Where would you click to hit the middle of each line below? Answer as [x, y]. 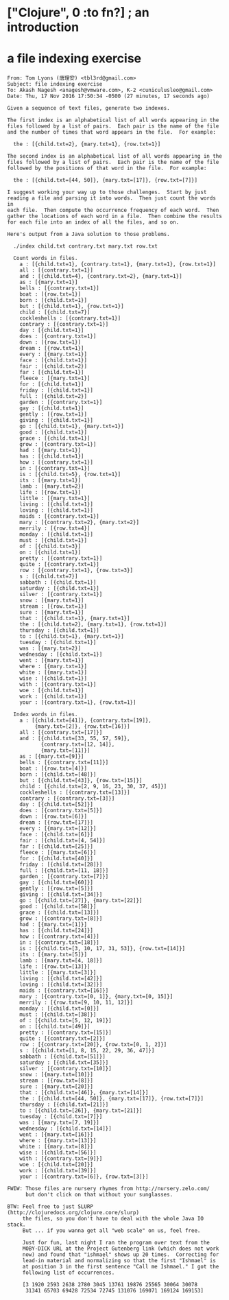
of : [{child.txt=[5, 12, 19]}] [65, 1021]
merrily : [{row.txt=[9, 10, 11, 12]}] [76, 1003]
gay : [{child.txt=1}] [52, 409]
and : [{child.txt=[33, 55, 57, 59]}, [75, 739]
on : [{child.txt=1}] [50, 553]
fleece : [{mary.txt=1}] [55, 379]
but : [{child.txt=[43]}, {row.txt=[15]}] [81, 781]
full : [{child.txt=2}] [53, 397]
